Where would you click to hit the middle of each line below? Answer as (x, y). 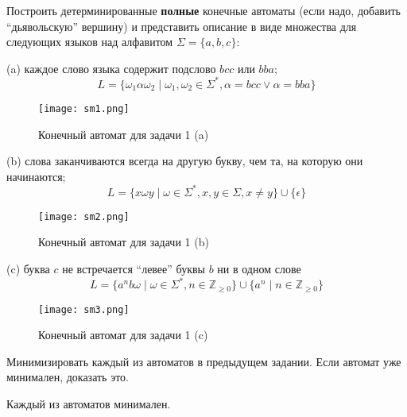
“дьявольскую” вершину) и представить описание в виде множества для (182, 26)
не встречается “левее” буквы (134, 269)
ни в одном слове (259, 269)
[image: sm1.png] (84, 108)
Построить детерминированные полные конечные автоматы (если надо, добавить (203, 10)
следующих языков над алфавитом (90, 42)
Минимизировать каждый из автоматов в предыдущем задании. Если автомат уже (204, 361)
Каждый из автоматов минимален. (89, 404)
